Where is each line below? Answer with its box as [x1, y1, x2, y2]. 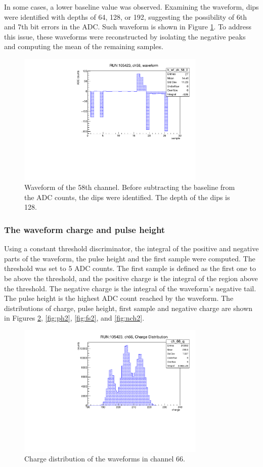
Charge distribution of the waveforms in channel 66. [24, 453, 186, 464]
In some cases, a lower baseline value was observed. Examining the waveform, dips [4, 2, 259, 12]
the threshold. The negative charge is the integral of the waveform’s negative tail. [4, 283, 256, 293]
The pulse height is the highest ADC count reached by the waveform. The [4, 293, 234, 303]
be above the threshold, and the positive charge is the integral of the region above [4, 273, 258, 284]
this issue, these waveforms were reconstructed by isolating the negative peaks [4, 31, 246, 42]
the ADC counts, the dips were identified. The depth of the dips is [24, 191, 230, 202]
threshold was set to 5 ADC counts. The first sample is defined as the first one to [4, 263, 256, 274]
